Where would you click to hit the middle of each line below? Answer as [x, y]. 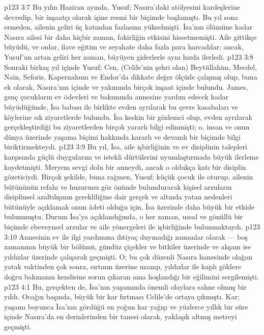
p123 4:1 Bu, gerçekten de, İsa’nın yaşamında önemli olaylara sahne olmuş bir [125, 286]
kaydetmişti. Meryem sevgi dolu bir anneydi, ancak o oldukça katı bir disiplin [125, 166]
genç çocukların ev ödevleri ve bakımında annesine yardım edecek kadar [116, 97]
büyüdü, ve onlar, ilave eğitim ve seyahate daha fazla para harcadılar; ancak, [124, 47]
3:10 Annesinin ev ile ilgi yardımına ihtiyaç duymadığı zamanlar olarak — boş [126, 236]
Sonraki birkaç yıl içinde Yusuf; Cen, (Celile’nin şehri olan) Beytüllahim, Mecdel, [131, 67]
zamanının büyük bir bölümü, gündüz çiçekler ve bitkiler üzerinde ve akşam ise [128, 247]
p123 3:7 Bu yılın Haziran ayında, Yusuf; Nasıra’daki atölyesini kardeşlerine [122, 7]
